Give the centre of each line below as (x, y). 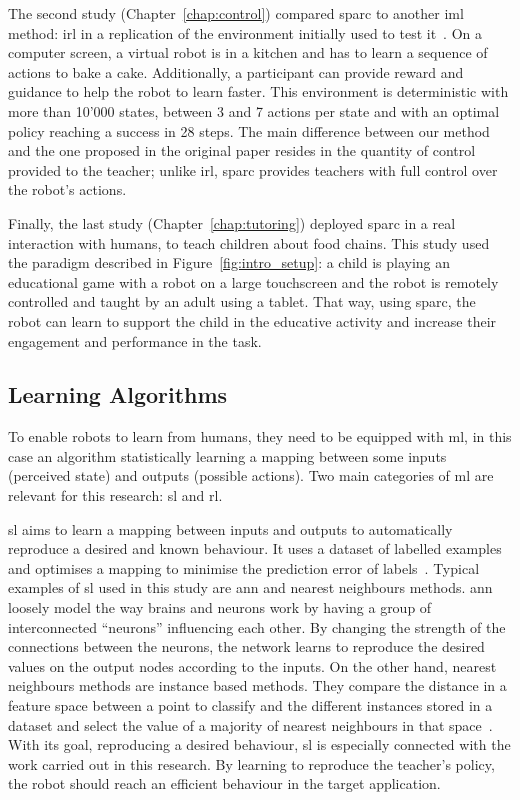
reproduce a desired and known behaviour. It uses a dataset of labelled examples (255, 548)
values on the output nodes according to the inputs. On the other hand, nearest (252, 665)
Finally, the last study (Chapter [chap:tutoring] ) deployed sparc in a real (232, 222)
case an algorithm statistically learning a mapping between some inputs (227, 455)
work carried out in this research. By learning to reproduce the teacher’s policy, (251, 763)
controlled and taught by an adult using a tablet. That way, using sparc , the (242, 301)
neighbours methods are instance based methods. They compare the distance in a (257, 685)
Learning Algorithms (118, 394)
